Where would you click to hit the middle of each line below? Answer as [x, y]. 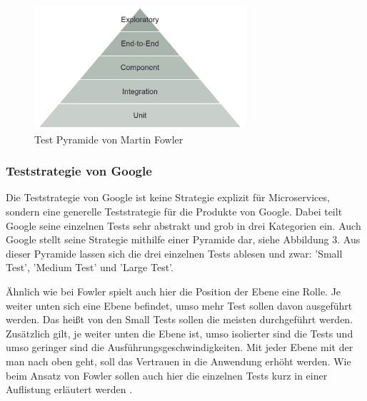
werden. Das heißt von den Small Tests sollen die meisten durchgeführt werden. [180, 319]
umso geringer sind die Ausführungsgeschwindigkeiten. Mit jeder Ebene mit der [180, 347]
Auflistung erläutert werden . [69, 389]
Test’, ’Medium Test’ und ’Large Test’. [90, 267]
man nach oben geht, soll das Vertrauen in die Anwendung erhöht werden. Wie [179, 361]
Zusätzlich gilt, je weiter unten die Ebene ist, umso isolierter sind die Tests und [180, 333]
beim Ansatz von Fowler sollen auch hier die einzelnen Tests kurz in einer [167, 375]
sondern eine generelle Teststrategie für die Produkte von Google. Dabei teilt [174, 212]
